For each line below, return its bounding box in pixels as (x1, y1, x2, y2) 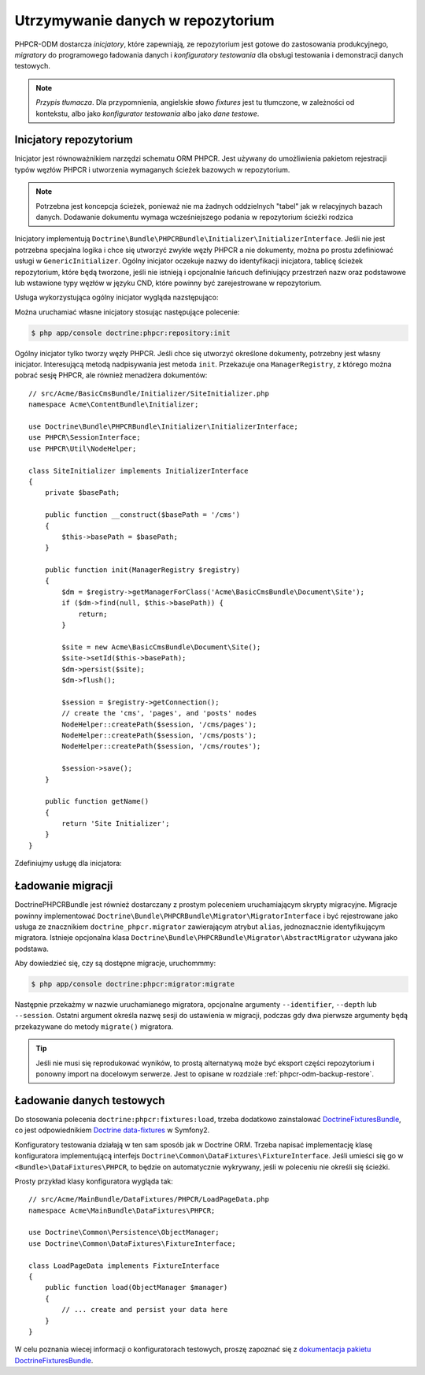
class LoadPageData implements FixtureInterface (28, 1261, 220, 1270)
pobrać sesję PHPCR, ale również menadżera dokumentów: (14, 370, 208, 380)
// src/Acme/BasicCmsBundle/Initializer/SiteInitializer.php (28, 388, 269, 398)
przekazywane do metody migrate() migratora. (14, 1021, 174, 1031)
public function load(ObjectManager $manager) (44, 1283, 228, 1292)
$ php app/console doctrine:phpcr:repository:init (31, 328, 231, 337)
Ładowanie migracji (14, 879, 113, 893)
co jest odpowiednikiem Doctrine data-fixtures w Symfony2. (14, 1125, 210, 1135)
